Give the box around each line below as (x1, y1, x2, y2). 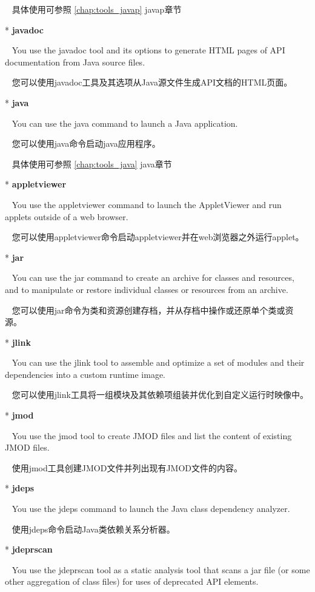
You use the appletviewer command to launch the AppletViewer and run (12, 198, 282, 210)
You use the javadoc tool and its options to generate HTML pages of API (12, 44, 285, 56)
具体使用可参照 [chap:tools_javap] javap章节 (12, 3, 182, 15)
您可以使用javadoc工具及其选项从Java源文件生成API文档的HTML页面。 (12, 76, 293, 89)
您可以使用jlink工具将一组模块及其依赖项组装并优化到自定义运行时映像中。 (12, 388, 308, 401)
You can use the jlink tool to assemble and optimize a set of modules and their (12, 356, 305, 369)
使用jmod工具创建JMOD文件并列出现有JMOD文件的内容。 (12, 461, 243, 474)
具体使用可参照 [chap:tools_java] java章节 (12, 157, 172, 170)
